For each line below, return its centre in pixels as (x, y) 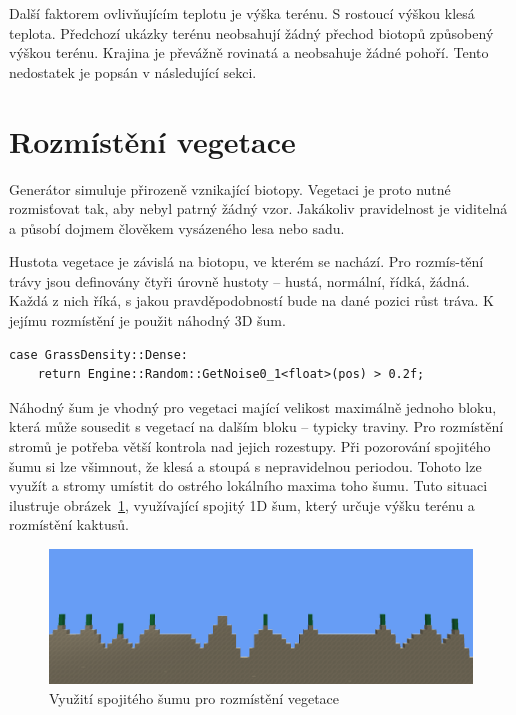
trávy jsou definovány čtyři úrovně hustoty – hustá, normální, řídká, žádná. (239, 280)
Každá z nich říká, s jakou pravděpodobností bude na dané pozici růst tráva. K (251, 300)
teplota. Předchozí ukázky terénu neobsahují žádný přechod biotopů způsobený (251, 32)
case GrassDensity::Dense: (98, 354)
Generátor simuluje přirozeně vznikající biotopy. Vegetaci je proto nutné (230, 188)
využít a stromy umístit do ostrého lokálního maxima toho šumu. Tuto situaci (248, 485)
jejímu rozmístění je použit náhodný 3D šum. (147, 320)
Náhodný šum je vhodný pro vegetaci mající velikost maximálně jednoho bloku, (253, 406)
